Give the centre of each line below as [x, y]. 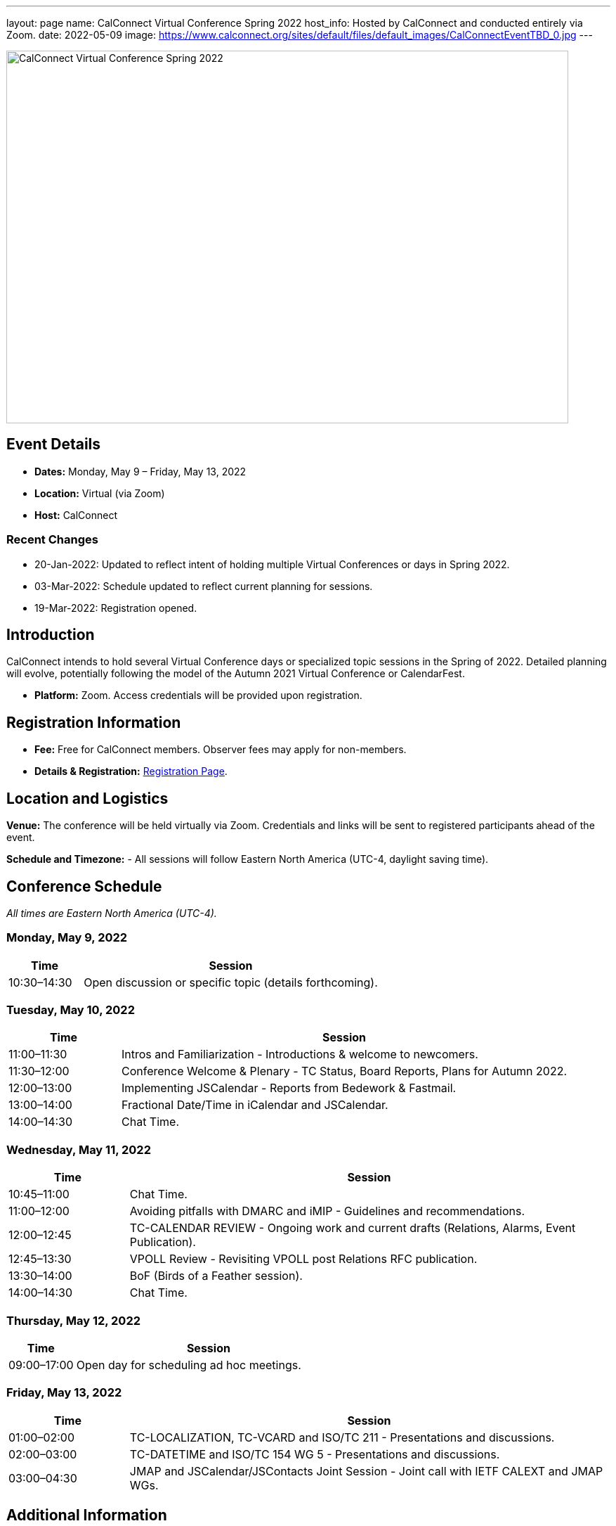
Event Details [54, 444]
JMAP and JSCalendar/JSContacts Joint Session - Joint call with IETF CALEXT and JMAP [366, 1471]
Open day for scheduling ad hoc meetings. [189, 1365]
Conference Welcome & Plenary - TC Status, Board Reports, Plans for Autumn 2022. [345, 1071]
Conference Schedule [84, 886]
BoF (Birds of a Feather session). [216, 1276]
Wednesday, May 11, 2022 [79, 1149]
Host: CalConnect [76, 515]
